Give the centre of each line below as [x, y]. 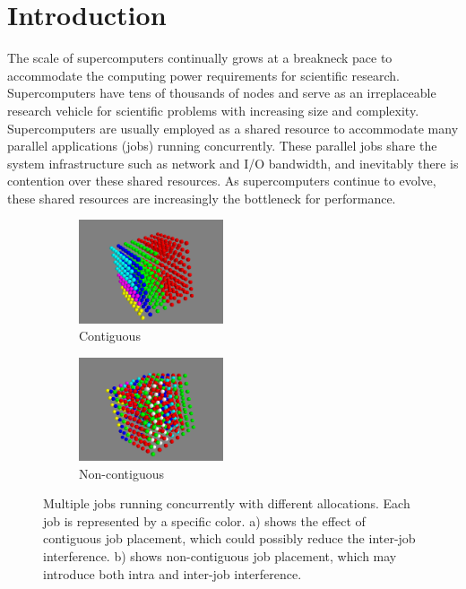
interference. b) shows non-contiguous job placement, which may [220, 556]
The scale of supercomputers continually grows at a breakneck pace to [200, 58]
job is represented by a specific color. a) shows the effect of [204, 520]
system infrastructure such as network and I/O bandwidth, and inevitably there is [233, 163]
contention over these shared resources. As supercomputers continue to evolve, [222, 181]
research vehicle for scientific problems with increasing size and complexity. [213, 110]
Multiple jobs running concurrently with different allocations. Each [227, 503]
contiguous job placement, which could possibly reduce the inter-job [229, 538]
